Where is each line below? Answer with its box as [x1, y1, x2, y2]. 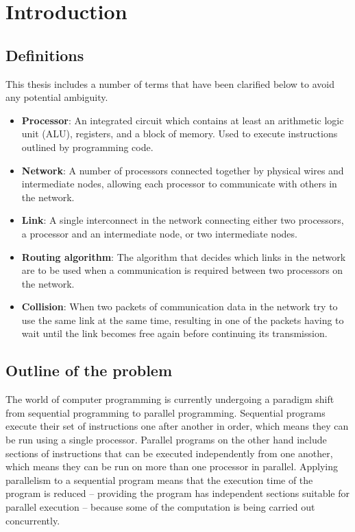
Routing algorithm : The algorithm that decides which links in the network [21, 249, 346, 264]
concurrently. [5, 513, 60, 527]
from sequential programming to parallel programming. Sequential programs [5, 405, 326, 419]
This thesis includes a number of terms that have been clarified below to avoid [5, 76, 334, 91]
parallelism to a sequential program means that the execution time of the [5, 472, 313, 487]
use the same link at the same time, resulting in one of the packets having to [21, 312, 344, 327]
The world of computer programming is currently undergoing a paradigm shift [5, 392, 334, 406]
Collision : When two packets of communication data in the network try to [21, 299, 338, 314]
